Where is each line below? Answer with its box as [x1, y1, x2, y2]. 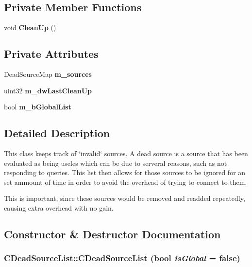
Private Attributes [4, 46, 99, 61]
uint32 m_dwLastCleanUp [4, 85, 92, 95]
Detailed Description [4, 125, 110, 141]
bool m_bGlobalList [4, 102, 71, 112]
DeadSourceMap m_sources [4, 69, 92, 79]
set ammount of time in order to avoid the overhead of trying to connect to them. [4, 177, 247, 187]
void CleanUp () [4, 22, 56, 33]
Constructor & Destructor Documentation [4, 226, 221, 241]
